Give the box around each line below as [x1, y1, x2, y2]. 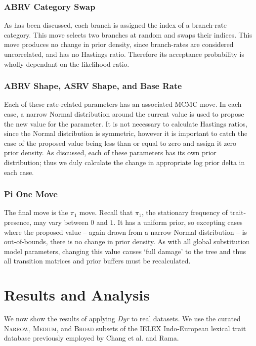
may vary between [33, 216, 88, 227]
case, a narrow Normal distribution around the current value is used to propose [4, 109, 244, 119]
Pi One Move [4, 188, 58, 200]
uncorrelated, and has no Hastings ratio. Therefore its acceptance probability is [4, 49, 244, 59]
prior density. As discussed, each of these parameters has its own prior [4, 147, 216, 158]
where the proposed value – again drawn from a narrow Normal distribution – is [4, 226, 247, 237]
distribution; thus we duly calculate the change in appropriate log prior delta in [4, 157, 245, 167]
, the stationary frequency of [141, 207, 228, 217]
